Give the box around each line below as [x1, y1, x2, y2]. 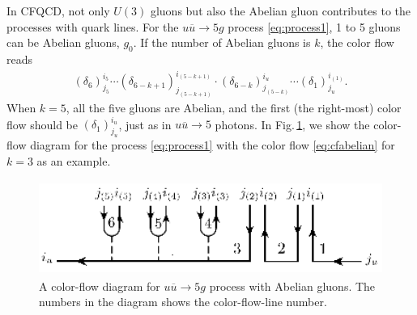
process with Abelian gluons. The [209, 277, 376, 294]
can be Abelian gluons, [6, 34, 120, 51]
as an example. [36, 152, 111, 169]
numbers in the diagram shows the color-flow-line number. [39, 293, 327, 310]
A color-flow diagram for [39, 277, 160, 294]
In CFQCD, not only [6, 2, 110, 19]
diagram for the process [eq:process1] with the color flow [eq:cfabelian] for [30, 136, 395, 153]
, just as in [118, 115, 172, 132]
